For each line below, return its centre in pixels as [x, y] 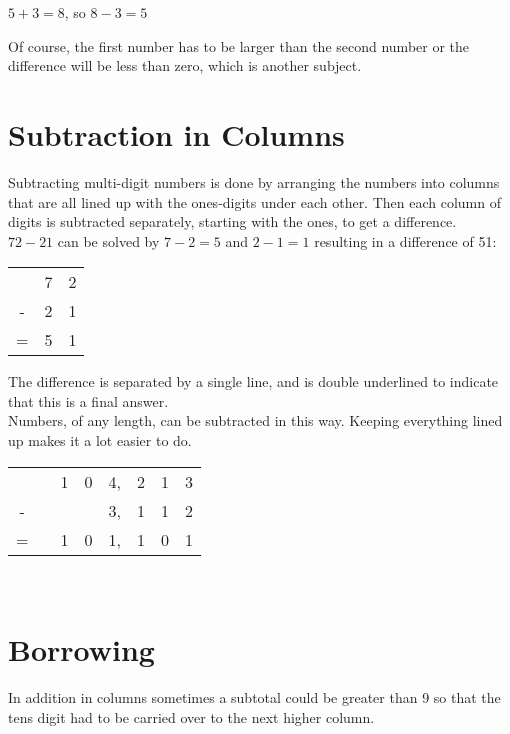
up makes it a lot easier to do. [100, 440]
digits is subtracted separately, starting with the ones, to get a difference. [232, 221]
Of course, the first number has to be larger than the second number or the [239, 45]
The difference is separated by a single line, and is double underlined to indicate [253, 381]
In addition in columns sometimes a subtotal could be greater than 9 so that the [254, 697]
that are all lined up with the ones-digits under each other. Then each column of [254, 201]
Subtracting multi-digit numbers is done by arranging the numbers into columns [254, 181]
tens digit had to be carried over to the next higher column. [191, 716]
